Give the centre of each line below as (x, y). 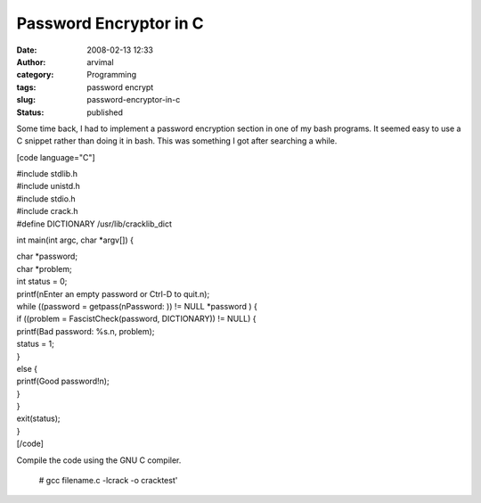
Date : (27, 50)
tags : (26, 87)
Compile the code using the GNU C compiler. (99, 460)
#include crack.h (47, 211)
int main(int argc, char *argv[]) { (75, 240)
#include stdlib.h (47, 174)
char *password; (47, 256)
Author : (31, 62)
